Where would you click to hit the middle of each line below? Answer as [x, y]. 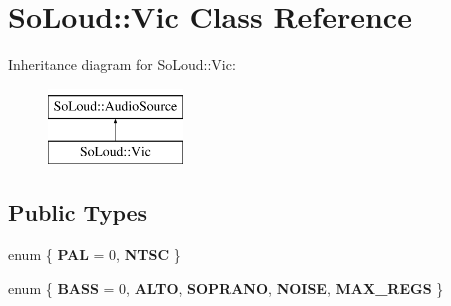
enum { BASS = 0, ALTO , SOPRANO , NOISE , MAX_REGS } [226, 287]
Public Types [78, 212]
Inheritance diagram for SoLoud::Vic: [122, 64]
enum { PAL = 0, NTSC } [94, 254]
